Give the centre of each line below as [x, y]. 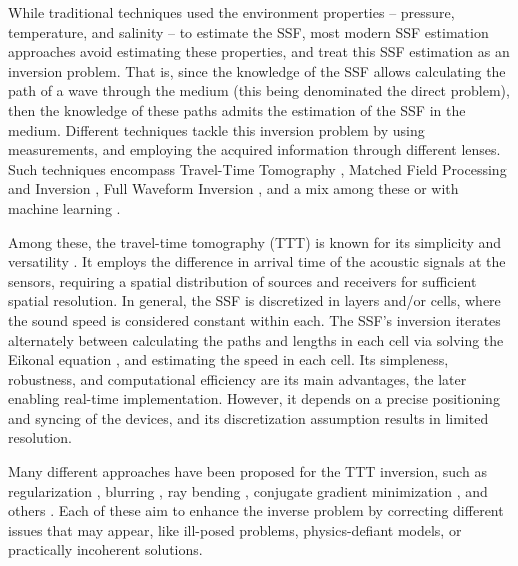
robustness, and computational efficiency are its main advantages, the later [237, 378]
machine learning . [64, 207]
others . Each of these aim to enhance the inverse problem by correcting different [256, 510]
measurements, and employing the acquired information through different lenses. [254, 149]
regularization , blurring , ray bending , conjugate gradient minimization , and [248, 490]
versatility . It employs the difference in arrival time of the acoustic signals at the [257, 261]
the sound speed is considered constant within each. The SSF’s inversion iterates [254, 319]
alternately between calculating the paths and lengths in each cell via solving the [256, 339]
